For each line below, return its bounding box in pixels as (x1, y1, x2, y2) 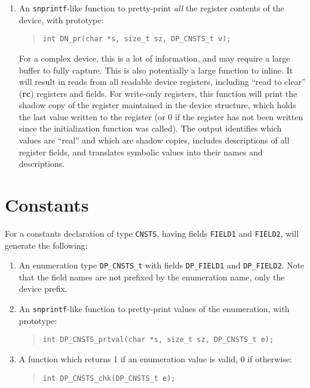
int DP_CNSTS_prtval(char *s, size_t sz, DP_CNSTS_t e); (42, 335, 274, 344)
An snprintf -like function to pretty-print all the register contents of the (19, 2, 284, 14)
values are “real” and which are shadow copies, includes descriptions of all (19, 134, 290, 146)
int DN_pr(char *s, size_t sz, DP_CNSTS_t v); (42, 35, 231, 44)
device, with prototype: (19, 13, 104, 26)
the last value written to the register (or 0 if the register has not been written (19, 110, 303, 123)
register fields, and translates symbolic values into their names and (19, 145, 263, 158)
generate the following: (5, 239, 88, 251)
